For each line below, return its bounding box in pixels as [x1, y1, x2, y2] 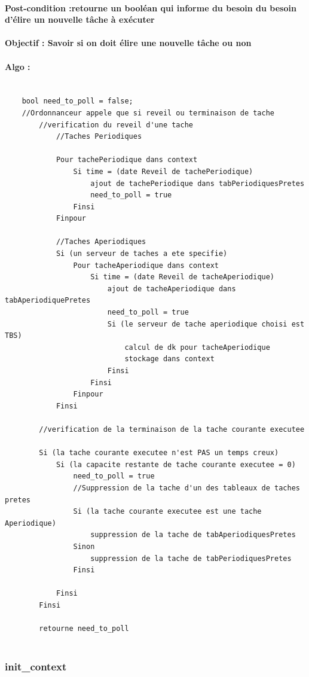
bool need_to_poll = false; [22, 97, 133, 106]
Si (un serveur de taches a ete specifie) [56, 249, 228, 258]
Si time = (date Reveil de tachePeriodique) [73, 167, 253, 176]
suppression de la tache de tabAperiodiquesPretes [90, 530, 296, 539]
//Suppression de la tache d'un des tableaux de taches [73, 483, 300, 492]
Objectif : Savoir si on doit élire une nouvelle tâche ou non [5, 36, 252, 49]
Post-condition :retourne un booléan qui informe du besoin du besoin [5, 1, 296, 14]
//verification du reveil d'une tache [39, 120, 193, 129]
